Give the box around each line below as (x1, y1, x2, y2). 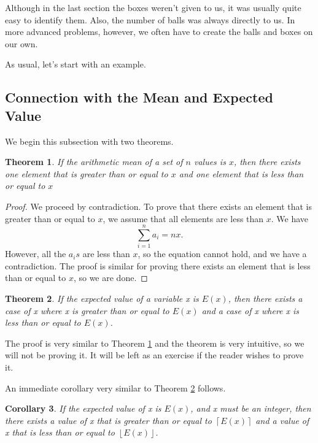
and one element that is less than (179, 167, 304, 180)
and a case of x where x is (201, 304, 300, 317)
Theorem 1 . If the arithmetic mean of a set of (5, 155, 183, 168)
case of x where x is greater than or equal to (5, 304, 169, 317)
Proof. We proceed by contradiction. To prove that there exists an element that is (5, 199, 312, 212)
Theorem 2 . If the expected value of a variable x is (5, 292, 199, 305)
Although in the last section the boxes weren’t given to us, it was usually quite (5, 1, 301, 13)
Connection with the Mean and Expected (5, 88, 273, 107)
